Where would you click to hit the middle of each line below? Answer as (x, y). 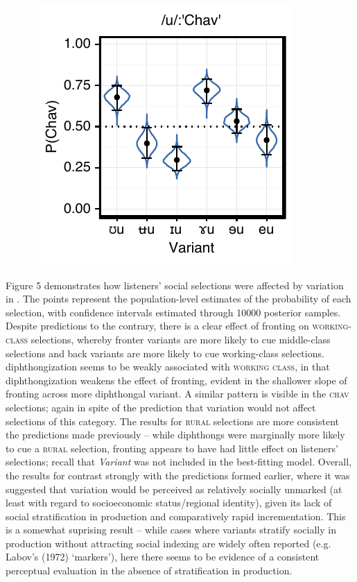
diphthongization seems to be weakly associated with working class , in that (168, 367)
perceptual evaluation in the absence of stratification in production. (149, 571)
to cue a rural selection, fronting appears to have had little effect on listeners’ (172, 448)
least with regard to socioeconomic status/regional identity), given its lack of (169, 503)
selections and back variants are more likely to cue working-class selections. (165, 353)
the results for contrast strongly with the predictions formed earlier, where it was (178, 475)
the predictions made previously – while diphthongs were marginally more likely (175, 435)
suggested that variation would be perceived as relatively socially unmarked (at (174, 489)
